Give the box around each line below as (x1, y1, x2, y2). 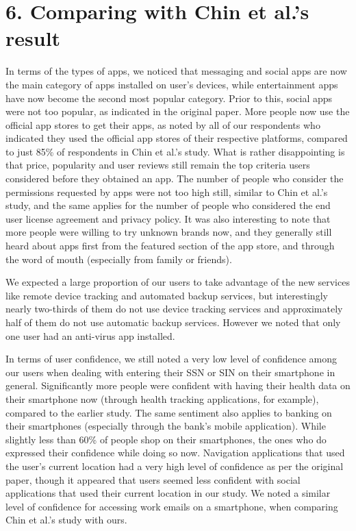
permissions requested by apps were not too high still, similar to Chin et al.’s (5, 184, 328, 199)
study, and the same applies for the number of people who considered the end (5, 198, 331, 212)
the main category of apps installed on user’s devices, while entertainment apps (5, 77, 338, 91)
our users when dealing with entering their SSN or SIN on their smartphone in (5, 365, 335, 379)
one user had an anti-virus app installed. (5, 328, 175, 343)
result (5, 24, 61, 52)
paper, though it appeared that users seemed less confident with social (5, 472, 301, 486)
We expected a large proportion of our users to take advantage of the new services (5, 275, 350, 289)
